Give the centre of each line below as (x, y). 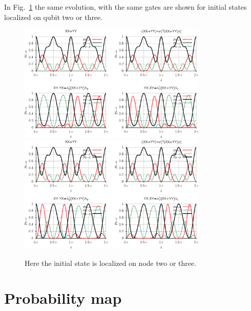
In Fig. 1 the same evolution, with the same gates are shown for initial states (126, 7)
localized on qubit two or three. (54, 17)
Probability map (63, 298)
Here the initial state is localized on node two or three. (111, 263)
